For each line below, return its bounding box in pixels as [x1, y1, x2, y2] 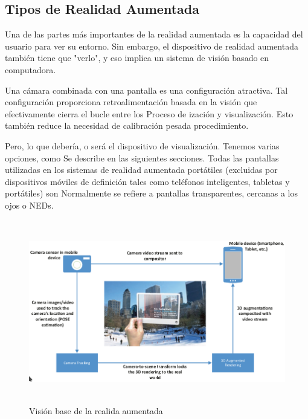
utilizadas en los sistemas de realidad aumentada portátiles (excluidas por [5, 163, 278, 176]
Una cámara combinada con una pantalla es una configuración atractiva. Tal [5, 83, 288, 96]
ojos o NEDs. [5, 198, 54, 211]
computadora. [5, 63, 56, 76]
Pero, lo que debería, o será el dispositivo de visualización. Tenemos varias [5, 139, 280, 152]
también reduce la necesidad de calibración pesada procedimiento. [5, 119, 249, 132]
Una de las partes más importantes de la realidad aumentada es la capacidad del [5, 28, 303, 41]
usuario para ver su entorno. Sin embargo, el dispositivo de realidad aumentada [5, 39, 298, 52]
